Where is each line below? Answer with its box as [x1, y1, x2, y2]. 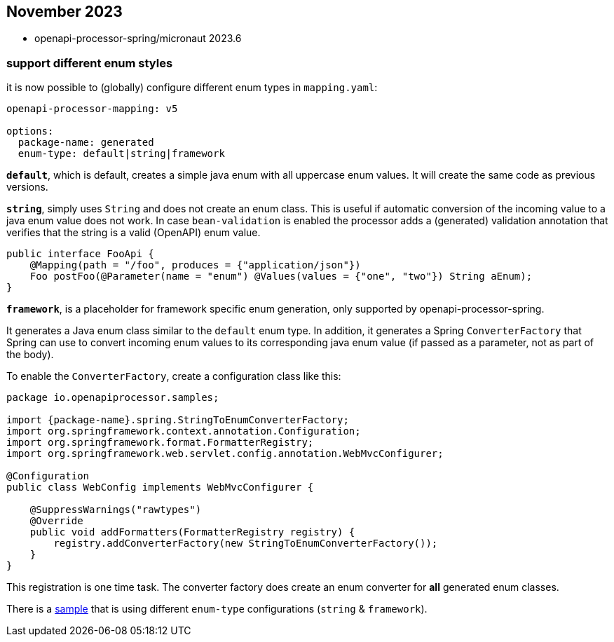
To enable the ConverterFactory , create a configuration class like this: [6, 370, 341, 383]
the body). [6, 348, 54, 361]
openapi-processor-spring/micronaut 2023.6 [34, 32, 242, 45]
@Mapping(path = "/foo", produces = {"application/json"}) [29, 259, 361, 271]
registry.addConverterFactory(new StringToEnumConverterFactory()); [53, 538, 438, 549]
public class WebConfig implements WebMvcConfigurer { [6, 481, 314, 493]
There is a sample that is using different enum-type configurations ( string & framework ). [6, 603, 428, 615]
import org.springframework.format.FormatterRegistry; [6, 437, 314, 449]
